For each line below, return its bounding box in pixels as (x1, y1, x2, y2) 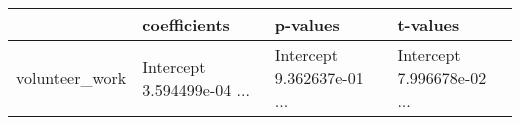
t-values (397, 13, 460, 36)
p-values (274, 13, 340, 36)
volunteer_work (16, 66, 127, 89)
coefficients (142, 13, 230, 36)
